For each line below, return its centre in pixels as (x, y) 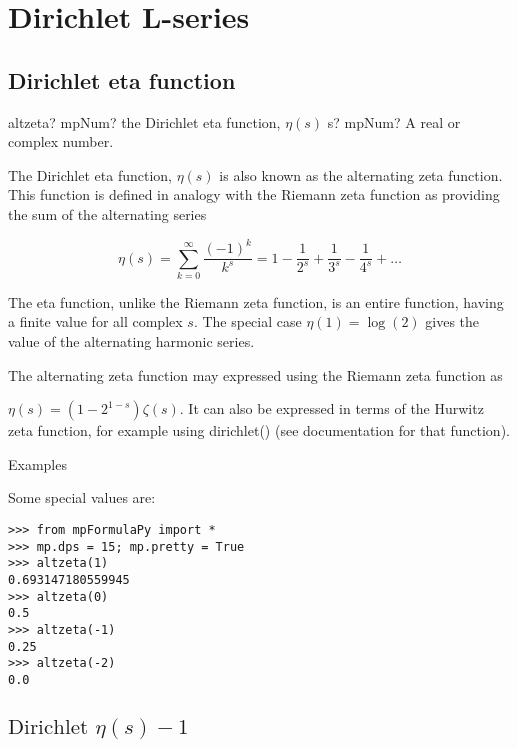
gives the (452, 321)
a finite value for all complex (95, 321)
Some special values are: (82, 497)
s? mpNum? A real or (394, 121)
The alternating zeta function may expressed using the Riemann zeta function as (255, 374)
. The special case (247, 321)
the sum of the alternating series (107, 213)
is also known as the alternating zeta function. (361, 174)
